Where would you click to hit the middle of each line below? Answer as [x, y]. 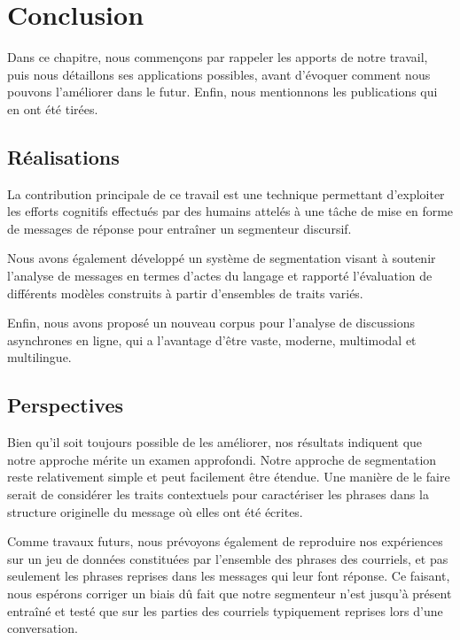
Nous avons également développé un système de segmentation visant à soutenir [222, 258]
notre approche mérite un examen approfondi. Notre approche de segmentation [222, 459]
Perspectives [66, 405]
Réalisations [63, 156]
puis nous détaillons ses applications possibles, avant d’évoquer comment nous [219, 74]
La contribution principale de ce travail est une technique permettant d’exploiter [226, 193]
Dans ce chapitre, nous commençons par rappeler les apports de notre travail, [218, 57]
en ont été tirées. [53, 108]
